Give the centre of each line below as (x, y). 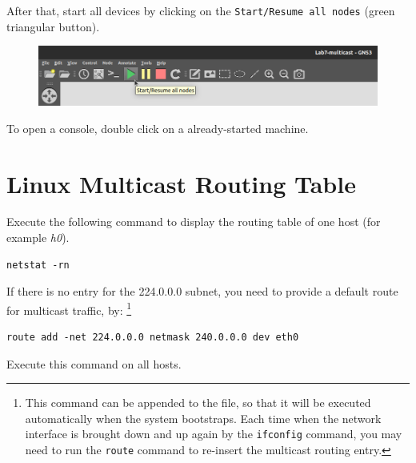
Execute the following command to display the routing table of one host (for (194, 221)
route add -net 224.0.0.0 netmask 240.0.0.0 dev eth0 (153, 338)
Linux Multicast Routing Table (181, 183)
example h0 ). (38, 238)
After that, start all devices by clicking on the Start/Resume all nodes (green (201, 10)
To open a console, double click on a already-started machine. (158, 128)
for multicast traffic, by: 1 (69, 308)
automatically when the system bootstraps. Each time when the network (203, 418)
